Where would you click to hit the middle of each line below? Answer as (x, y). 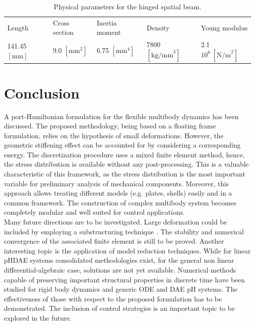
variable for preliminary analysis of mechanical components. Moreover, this (116, 183)
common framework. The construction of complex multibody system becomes (120, 202)
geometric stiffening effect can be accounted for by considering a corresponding (122, 145)
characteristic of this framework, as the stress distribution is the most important (125, 174)
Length (18, 27)
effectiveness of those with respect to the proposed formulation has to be (113, 298)
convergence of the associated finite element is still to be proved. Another (114, 241)
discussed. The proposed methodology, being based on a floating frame (110, 126)
